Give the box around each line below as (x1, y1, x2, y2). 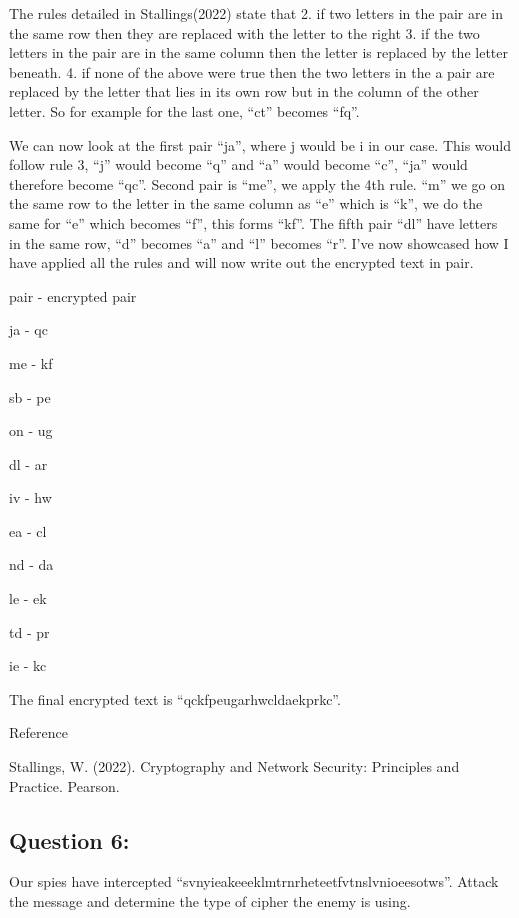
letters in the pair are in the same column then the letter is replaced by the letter (9, 42, 508, 63)
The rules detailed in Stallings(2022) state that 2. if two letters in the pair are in (9, 3, 503, 23)
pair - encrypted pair (9, 285, 137, 306)
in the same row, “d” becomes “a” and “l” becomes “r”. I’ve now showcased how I (9, 232, 509, 253)
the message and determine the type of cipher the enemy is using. (9, 891, 411, 912)
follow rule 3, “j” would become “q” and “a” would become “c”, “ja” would (9, 154, 468, 175)
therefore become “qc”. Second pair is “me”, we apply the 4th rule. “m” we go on (9, 173, 505, 194)
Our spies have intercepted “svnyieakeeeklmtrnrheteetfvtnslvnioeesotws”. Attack (9, 871, 499, 892)
